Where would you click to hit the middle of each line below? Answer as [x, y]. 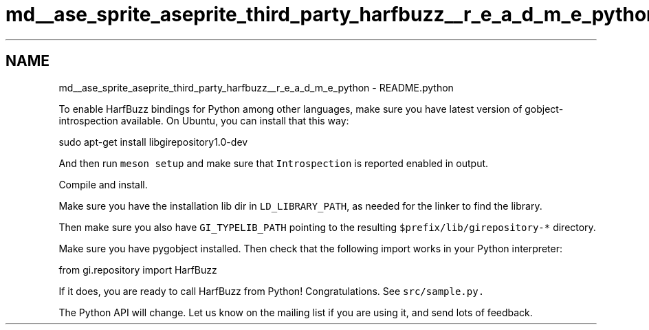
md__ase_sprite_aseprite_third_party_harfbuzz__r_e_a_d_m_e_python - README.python [256, 87]
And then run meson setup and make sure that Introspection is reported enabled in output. [274, 163]
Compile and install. [103, 184]
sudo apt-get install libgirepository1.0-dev [153, 142]
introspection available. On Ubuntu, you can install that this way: [204, 120]
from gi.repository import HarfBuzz [138, 269]
